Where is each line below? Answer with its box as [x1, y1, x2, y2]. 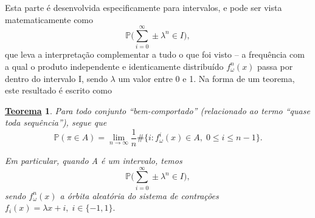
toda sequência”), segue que [5, 116, 107, 129]
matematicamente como [5, 13, 94, 26]
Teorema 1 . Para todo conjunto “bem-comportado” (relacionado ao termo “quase [5, 104, 310, 117]
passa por [257, 60, 293, 72]
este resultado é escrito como [5, 84, 112, 97]
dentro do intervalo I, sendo [5, 72, 108, 84]
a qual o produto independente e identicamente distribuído [5, 60, 224, 72]
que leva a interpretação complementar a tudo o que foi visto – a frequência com [5, 48, 305, 61]
